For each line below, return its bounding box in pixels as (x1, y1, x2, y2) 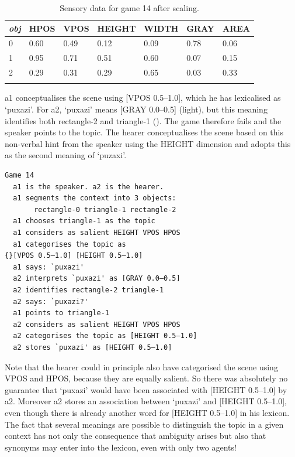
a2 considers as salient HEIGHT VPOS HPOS (13, 320, 181, 329)
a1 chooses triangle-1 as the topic (13, 217, 155, 226)
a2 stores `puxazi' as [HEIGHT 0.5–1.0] (13, 343, 172, 352)
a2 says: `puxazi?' (13, 297, 89, 306)
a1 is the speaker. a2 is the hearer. (13, 182, 164, 191)
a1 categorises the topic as (13, 240, 126, 248)
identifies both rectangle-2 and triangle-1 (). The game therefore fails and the (5, 114, 282, 127)
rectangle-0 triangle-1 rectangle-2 (34, 205, 176, 214)
